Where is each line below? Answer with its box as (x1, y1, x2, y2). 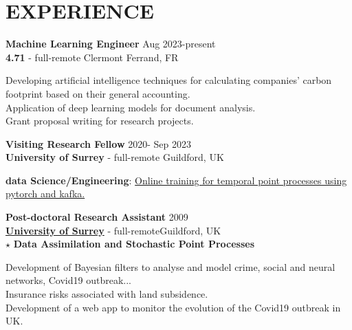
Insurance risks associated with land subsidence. (5, 287, 208, 301)
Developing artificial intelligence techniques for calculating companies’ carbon (5, 73, 332, 87)
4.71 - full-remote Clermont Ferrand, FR (5, 49, 179, 64)
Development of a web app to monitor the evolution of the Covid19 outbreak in (5, 300, 341, 314)
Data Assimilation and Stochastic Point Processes (13, 236, 255, 251)
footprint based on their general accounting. (5, 86, 190, 100)
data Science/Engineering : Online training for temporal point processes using (5, 173, 347, 187)
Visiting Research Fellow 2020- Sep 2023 (5, 136, 191, 151)
